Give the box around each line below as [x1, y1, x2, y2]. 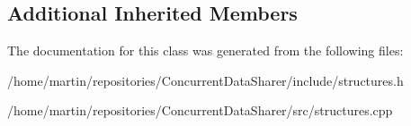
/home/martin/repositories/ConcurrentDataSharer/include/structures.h [7, 71, 404, 89]
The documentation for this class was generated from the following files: [7, 41, 404, 60]
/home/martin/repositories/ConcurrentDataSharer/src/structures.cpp [7, 101, 393, 120]
